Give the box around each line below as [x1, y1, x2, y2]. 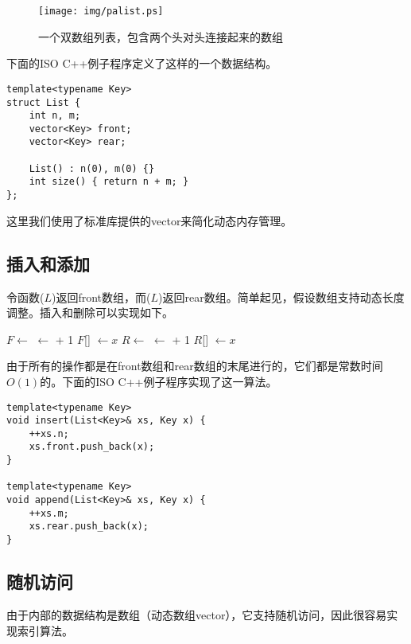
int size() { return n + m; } [29, 176, 189, 188]
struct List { [6, 96, 81, 108]
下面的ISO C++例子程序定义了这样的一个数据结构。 [6, 55, 277, 72]
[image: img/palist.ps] [38, 6, 164, 17]
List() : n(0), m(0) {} [29, 162, 155, 174]
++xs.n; [29, 427, 69, 439]
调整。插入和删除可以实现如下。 [6, 304, 173, 321]
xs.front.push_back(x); [29, 441, 155, 453]
